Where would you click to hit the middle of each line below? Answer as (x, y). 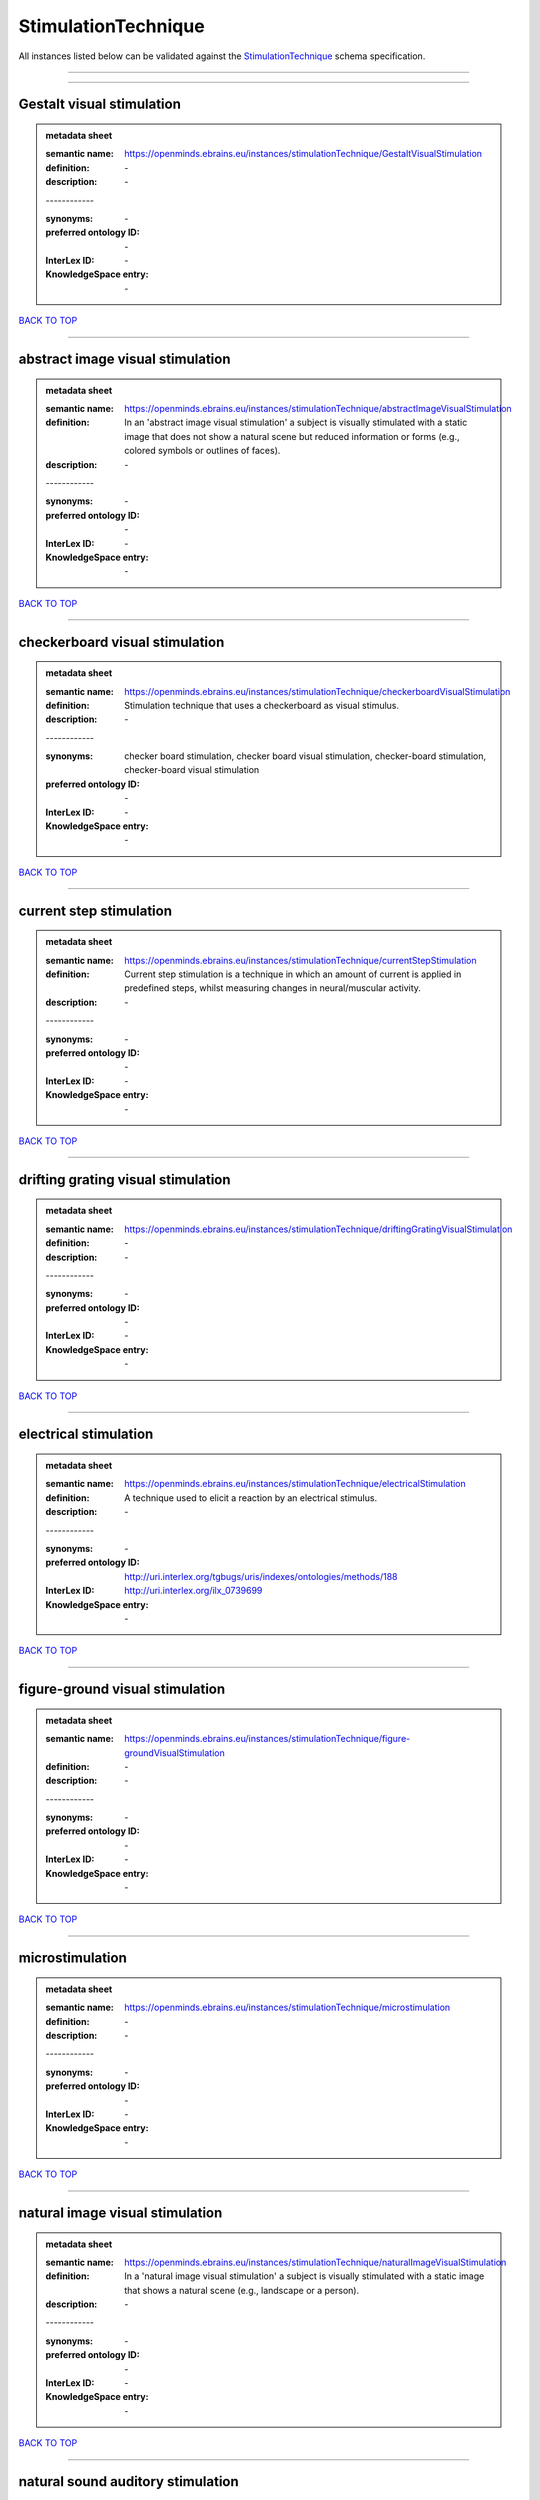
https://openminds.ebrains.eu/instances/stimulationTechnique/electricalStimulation (295, 1484)
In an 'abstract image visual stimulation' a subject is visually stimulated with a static (296, 422)
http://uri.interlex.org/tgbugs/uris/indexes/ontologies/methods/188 (261, 1576)
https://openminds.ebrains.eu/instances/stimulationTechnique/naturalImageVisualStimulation (315, 2262)
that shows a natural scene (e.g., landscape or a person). (242, 2290)
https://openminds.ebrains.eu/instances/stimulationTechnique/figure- (267, 1739)
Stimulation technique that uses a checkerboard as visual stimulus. (262, 705)
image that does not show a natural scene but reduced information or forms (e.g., (292, 436)
